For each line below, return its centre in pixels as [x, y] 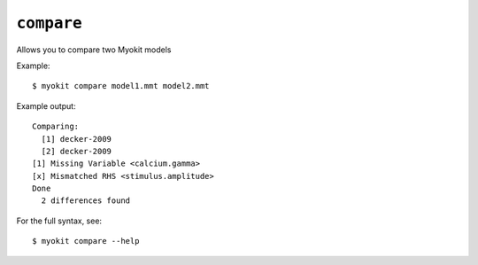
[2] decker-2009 [77, 151]
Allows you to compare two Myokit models [94, 50]
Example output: [46, 105]
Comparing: [56, 127]
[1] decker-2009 [77, 139]
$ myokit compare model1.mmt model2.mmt [121, 86]
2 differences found [86, 201]
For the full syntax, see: [59, 221]
